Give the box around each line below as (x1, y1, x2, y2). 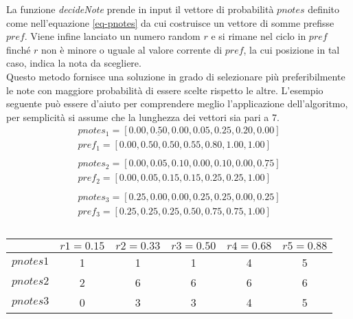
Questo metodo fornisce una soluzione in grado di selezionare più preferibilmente (6, 69, 345, 83)
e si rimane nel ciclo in (211, 29, 306, 43)
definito (308, 2, 340, 16)
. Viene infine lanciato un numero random (24, 29, 201, 43)
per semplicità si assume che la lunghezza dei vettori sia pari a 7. (6, 109, 280, 124)
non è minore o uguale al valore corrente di (41, 42, 223, 56)
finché (6, 42, 31, 56)
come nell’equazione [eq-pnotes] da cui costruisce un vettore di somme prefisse (6, 15, 334, 30)
